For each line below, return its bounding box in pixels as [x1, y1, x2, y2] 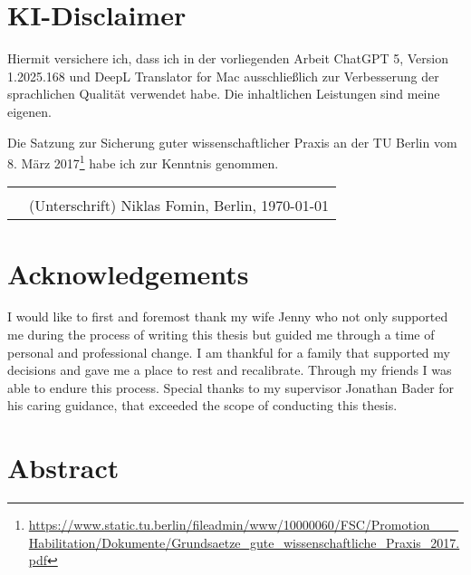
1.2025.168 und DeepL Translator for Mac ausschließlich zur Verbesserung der [7, 66, 439, 85]
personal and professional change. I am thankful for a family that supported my [7, 342, 450, 361]
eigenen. [7, 101, 52, 120]
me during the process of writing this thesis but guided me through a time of [7, 325, 435, 344]
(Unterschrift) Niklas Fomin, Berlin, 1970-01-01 [29, 195, 329, 216]
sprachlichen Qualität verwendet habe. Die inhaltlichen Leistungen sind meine [7, 84, 440, 103]
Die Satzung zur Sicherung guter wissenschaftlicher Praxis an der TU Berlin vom [7, 132, 457, 151]
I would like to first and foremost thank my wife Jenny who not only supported [7, 307, 448, 326]
